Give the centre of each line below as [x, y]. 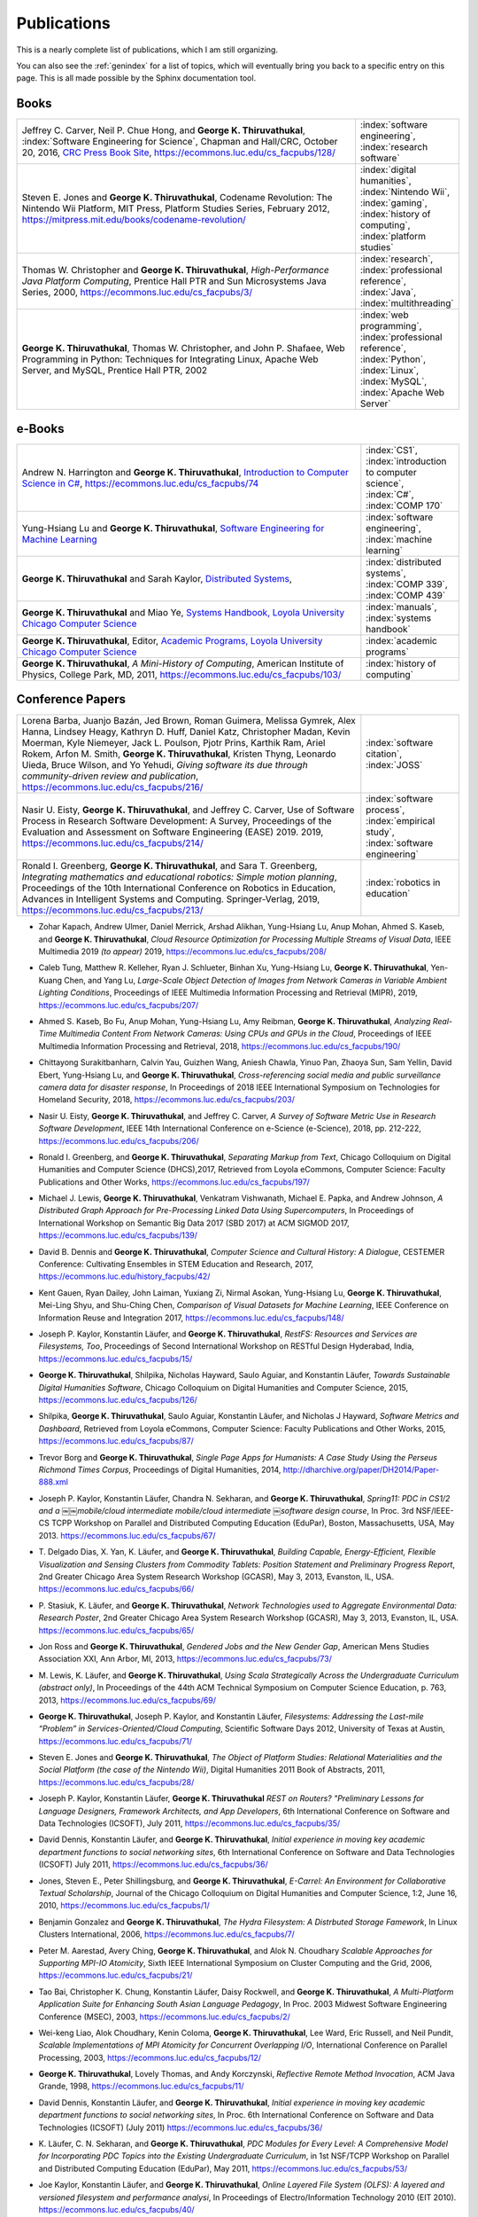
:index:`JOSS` [394, 765]
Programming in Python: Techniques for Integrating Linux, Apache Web [170, 359]
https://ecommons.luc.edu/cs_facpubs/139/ [118, 1235]
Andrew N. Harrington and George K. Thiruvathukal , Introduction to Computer [185, 472]
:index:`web [384, 315]
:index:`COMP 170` [405, 505]
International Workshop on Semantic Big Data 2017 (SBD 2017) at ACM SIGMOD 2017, [194, 1223]
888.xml [53, 1482]
